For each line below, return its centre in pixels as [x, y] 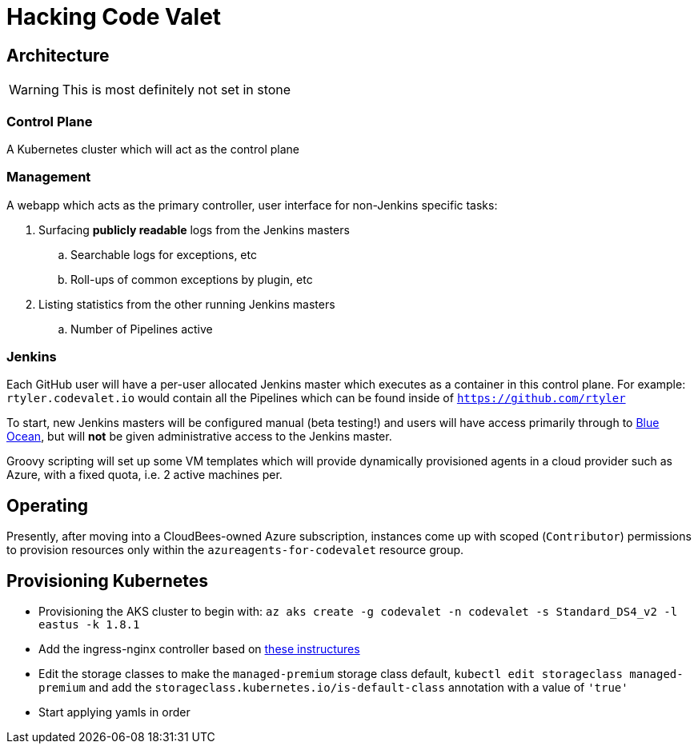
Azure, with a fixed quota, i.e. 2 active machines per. [144, 475]
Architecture [58, 55]
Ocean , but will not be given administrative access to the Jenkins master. [199, 437]
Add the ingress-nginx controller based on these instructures [199, 649]
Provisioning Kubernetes [108, 580]
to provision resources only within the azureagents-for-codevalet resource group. [235, 550]
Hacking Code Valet [114, 17]
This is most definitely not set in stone [177, 90]
